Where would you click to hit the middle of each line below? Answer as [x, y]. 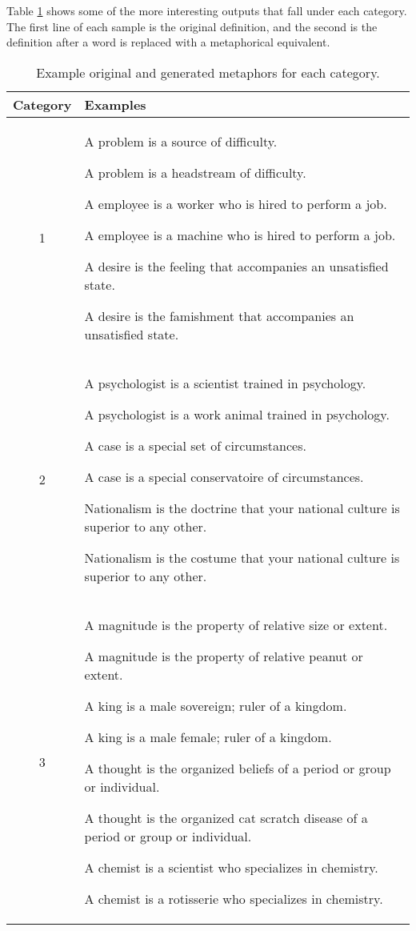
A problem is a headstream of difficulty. [195, 172]
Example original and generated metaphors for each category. [208, 72]
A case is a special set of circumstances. [195, 445]
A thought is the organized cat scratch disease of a [226, 817]
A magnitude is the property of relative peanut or [224, 656]
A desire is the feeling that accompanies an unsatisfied [236, 266]
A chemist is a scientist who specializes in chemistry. [231, 867]
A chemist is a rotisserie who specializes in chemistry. [234, 898]
